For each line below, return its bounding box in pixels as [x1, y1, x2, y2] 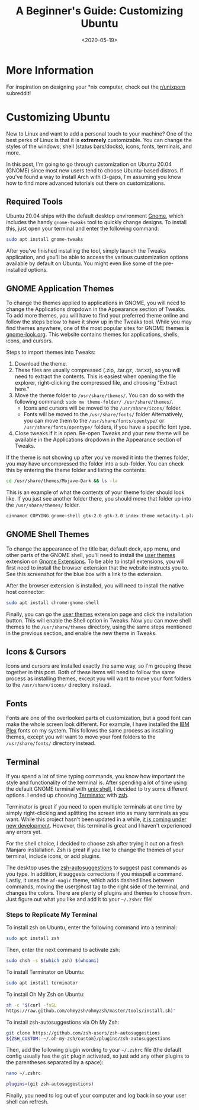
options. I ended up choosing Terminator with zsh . [6, 792, 129, 798]
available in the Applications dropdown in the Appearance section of [14, 436, 182, 444]
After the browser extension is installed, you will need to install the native [6, 581, 184, 589]
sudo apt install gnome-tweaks [6, 237, 84, 243]
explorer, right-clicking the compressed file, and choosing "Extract [14, 379, 178, 386]
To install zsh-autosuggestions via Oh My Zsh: [6, 1018, 120, 1026]
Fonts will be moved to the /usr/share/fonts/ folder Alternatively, [23, 411, 184, 418]
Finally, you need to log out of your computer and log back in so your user [6, 1092, 187, 1099]
